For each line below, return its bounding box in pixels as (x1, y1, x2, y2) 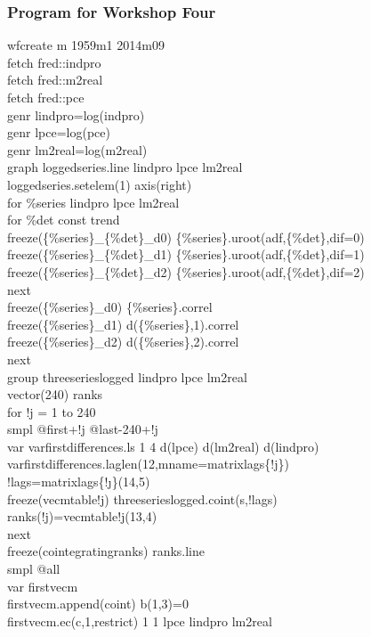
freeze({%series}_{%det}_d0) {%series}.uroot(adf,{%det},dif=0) (7, 227, 365, 246)
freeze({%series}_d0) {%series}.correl (7, 298, 213, 316)
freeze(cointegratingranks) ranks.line (7, 542, 205, 560)
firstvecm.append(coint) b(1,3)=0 (7, 594, 189, 613)
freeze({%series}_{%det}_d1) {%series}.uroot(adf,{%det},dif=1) (7, 245, 365, 264)
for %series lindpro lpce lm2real (7, 192, 180, 211)
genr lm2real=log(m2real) (7, 140, 148, 159)
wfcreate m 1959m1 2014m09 (7, 36, 165, 54)
